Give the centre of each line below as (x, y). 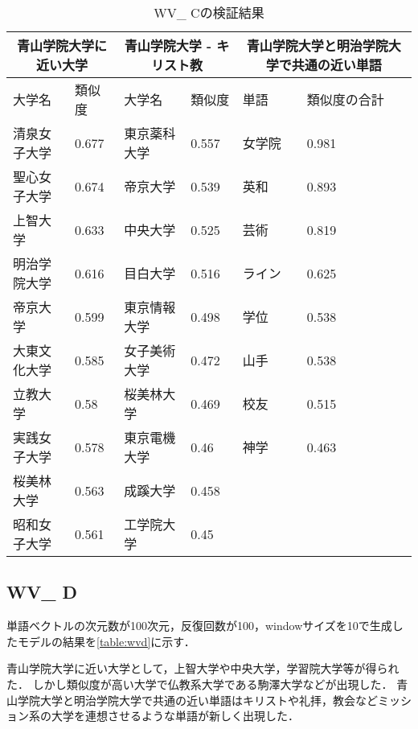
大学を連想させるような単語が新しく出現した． (175, 716)
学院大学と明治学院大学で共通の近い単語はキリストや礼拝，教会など (197, 700)
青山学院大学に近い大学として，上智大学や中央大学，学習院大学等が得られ (203, 668)
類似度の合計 (345, 99)
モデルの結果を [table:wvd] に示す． (106, 641)
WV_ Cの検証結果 (209, 12)
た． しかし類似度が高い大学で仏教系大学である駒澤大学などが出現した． (200, 684)
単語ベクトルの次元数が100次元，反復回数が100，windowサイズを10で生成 (199, 626)
